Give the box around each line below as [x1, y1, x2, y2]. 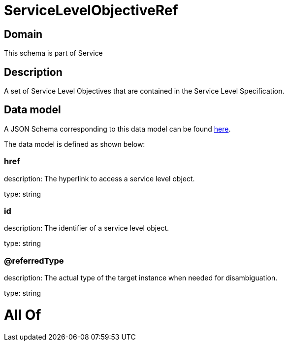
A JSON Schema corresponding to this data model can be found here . [4, 124, 231, 133]
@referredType [4, 255, 64, 266]
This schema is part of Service [4, 49, 103, 58]
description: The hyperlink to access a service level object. [4, 174, 195, 183]
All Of [4, 306, 41, 323]
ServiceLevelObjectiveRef [4, 2, 178, 19]
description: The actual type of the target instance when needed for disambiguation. [4, 274, 278, 282]
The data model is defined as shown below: [4, 139, 145, 148]
